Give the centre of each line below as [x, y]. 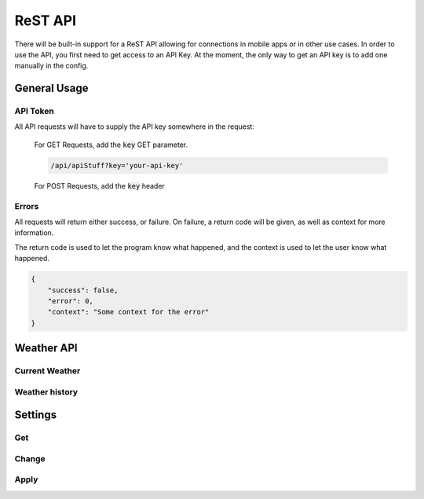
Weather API [46, 349]
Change [30, 458]
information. [34, 233]
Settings [36, 415]
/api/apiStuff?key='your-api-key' [117, 165]
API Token [35, 112]
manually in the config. [51, 66]
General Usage [52, 88]
